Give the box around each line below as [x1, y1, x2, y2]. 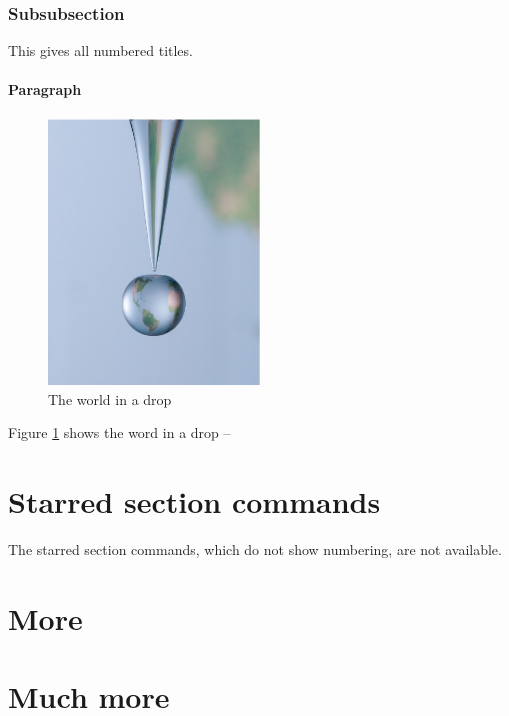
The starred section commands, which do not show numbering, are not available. [8, 538, 502, 559]
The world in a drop [48, 388, 172, 409]
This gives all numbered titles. [8, 40, 193, 61]
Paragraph [8, 79, 82, 100]
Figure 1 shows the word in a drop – [8, 422, 231, 443]
